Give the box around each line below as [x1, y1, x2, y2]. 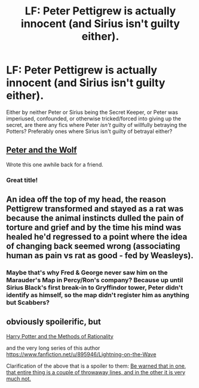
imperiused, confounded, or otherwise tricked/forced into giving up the [6, 115, 181, 122]
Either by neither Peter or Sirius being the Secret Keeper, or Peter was [6, 108, 178, 116]
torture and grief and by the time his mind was [6, 223, 182, 233]
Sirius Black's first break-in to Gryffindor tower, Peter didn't [6, 283, 183, 292]
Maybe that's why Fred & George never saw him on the [6, 268, 168, 277]
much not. [6, 375, 32, 382]
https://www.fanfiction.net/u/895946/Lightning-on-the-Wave [6, 350, 157, 357]
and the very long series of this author [6, 344, 100, 351]
